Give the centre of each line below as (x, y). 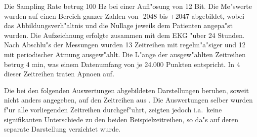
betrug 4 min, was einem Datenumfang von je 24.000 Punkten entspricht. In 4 (122, 64)
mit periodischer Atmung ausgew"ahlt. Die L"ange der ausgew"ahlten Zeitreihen (125, 54)
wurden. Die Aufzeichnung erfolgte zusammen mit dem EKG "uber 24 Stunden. (124, 35)
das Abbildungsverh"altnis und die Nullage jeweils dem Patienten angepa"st (119, 25)
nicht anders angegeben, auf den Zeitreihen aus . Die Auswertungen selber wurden (128, 100)
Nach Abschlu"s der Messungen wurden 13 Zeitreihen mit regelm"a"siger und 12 (125, 45)
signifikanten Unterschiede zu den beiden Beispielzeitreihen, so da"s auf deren (121, 119)
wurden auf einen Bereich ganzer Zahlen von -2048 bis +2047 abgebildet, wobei (124, 16)
